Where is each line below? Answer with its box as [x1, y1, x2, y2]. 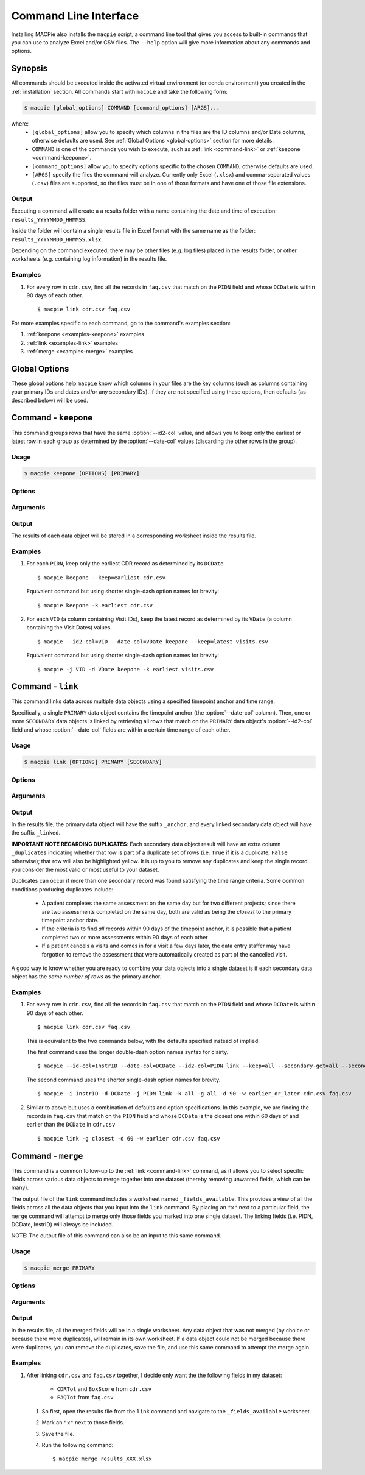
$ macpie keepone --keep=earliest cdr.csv [37, 574, 166, 581]
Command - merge [11, 1150, 83, 1161]
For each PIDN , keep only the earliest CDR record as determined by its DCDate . [26, 560, 225, 567]
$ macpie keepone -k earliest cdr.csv [37, 602, 153, 609]
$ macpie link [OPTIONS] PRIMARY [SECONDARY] [24, 759, 162, 766]
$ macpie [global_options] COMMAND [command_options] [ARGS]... [24, 104, 220, 111]
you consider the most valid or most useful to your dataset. [11, 866, 159, 873]
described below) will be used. [11, 397, 88, 404]
